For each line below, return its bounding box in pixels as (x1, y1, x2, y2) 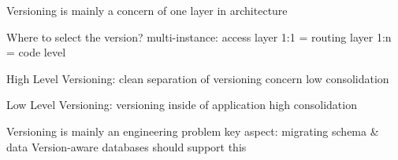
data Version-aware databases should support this (6, 138, 247, 155)
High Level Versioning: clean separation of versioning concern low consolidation (6, 70, 389, 86)
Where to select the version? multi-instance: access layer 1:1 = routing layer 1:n (6, 28, 392, 45)
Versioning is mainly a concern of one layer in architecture (6, 2, 288, 18)
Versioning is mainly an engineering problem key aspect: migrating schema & (6, 122, 379, 139)
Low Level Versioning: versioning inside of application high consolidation (6, 96, 357, 113)
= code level (6, 44, 66, 60)
